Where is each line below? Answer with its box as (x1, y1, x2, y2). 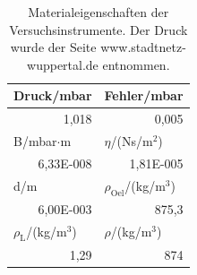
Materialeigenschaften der (28, 3, 169, 21)
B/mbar (13, 132, 57, 150)
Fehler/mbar (104, 86, 184, 105)
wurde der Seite (10, 38, 97, 56)
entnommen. (102, 55, 170, 73)
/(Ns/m (110, 132, 153, 150)
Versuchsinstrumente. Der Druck (9, 20, 188, 39)
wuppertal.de (27, 55, 98, 73)
